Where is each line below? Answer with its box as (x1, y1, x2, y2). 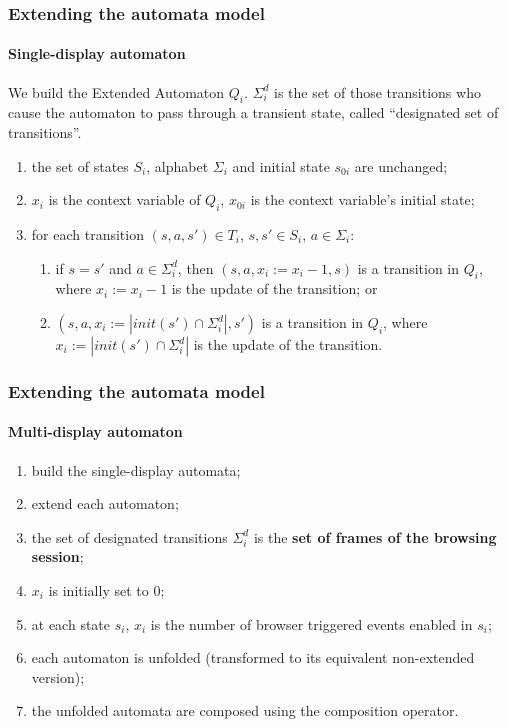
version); (31, 666, 85, 687)
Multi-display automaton (8, 421, 183, 442)
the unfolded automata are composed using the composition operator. (31, 700, 459, 721)
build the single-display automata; (31, 459, 241, 480)
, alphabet (146, 155, 209, 176)
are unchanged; (354, 155, 448, 176)
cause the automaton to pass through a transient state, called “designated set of (8, 102, 499, 123)
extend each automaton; (31, 493, 179, 514)
